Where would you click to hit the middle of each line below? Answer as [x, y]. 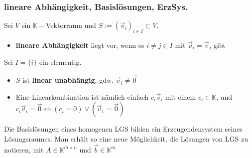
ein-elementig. [60, 62]
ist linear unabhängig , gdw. [68, 80]
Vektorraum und [71, 25]
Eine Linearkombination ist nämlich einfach [82, 96]
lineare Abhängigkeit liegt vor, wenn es [80, 45]
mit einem [181, 96]
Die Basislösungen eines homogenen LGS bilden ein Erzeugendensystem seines [123, 129]
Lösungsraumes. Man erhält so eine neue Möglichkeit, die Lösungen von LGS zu [126, 139]
